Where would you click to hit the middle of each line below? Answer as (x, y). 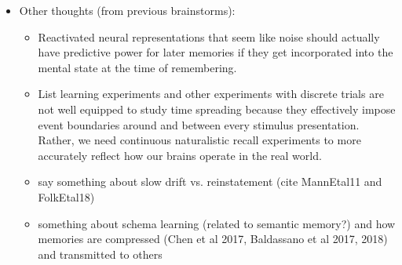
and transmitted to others (100, 254)
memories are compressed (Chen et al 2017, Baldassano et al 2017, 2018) (213, 239)
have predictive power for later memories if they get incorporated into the (216, 52)
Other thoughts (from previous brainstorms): (127, 10)
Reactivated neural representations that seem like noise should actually (209, 36)
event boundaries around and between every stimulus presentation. (199, 124)
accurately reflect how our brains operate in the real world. (180, 155)
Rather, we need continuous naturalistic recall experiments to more (199, 140)
